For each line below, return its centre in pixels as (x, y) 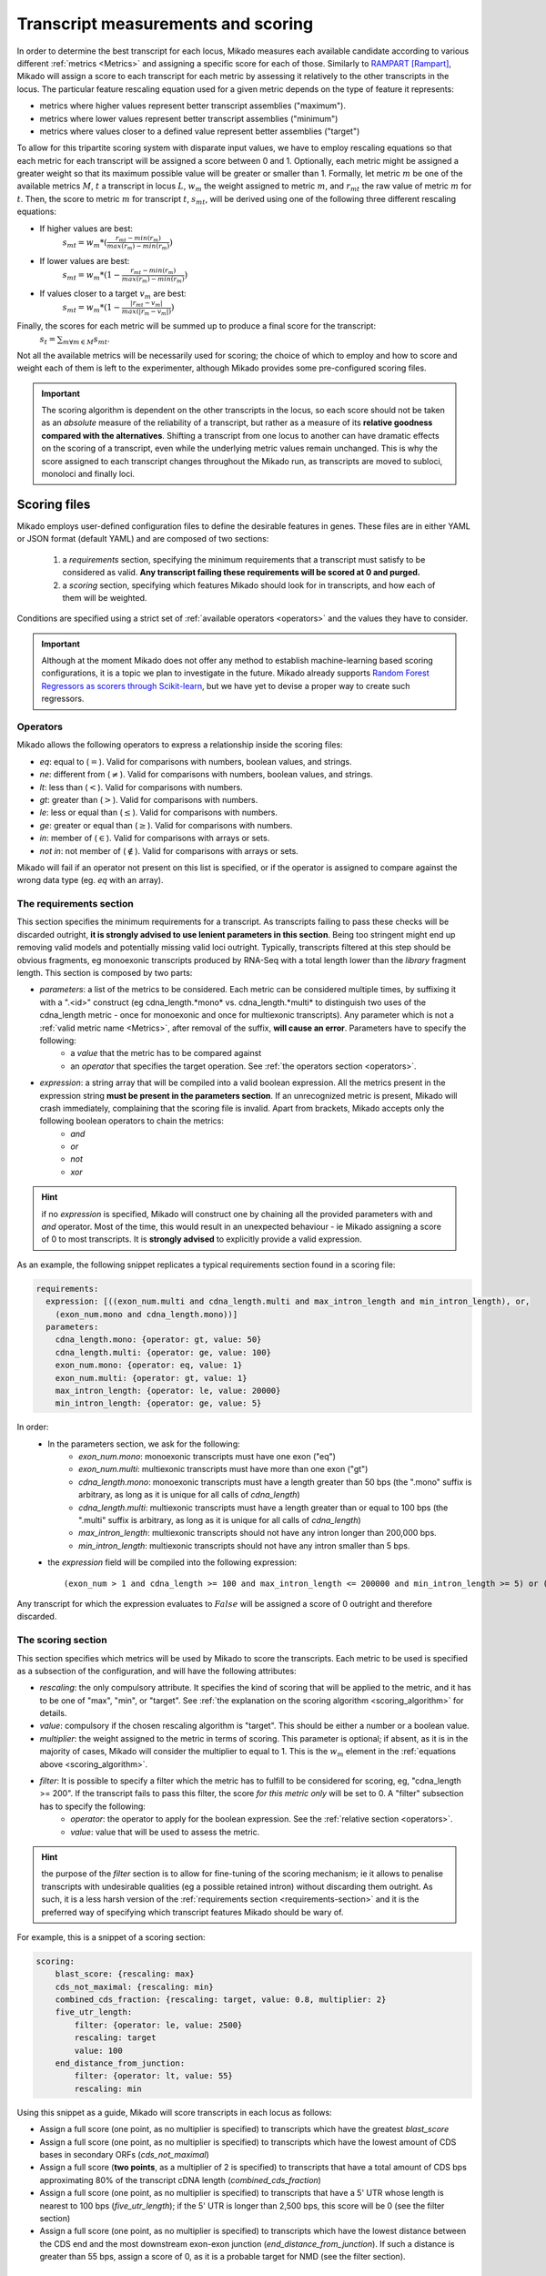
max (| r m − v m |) (147, 312)
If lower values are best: (85, 260)
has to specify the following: (92, 1806)
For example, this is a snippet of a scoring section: (111, 1937)
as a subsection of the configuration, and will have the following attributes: (157, 1671)
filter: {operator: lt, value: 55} (154, 2076)
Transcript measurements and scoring (165, 24)
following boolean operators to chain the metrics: (132, 1121)
